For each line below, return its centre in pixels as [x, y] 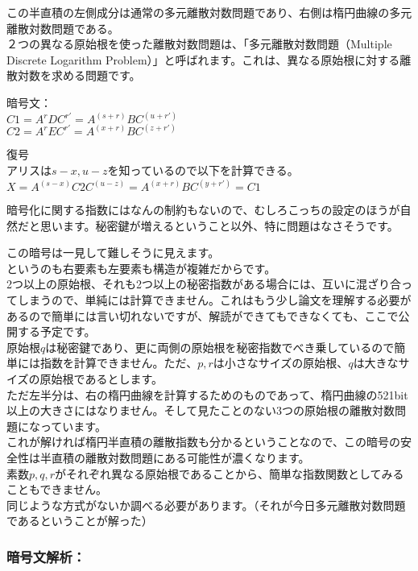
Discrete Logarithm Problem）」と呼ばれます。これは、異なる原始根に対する [203, 59]
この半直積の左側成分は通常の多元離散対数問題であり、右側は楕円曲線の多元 [209, 12]
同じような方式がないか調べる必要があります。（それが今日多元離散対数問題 [206, 505]
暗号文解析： [46, 556]
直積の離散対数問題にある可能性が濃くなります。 [180, 457]
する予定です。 [56, 331]
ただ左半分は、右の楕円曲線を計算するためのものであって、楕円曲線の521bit [207, 394]
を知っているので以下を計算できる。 [203, 170]
